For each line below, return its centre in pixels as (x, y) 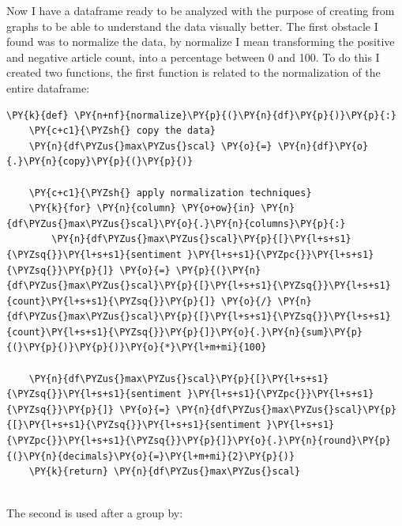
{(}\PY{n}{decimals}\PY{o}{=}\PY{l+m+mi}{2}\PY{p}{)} (151, 456)
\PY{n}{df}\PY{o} (323, 146)
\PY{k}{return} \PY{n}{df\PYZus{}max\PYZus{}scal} (165, 472)
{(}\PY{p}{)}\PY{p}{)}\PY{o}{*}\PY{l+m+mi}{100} (137, 348)
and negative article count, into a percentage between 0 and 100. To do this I (193, 57)
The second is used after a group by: (95, 513)
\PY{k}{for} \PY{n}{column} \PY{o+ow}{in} (142, 208)
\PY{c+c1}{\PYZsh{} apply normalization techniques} (170, 193)
